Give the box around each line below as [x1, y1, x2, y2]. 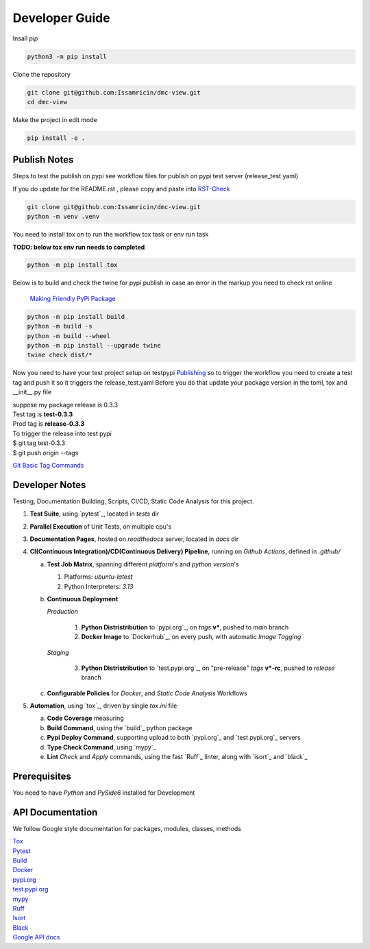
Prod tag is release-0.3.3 [12, 420, 85, 428]
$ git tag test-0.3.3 [12, 439, 65, 447]
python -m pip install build [27, 313, 125, 320]
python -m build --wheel [27, 332, 111, 339]
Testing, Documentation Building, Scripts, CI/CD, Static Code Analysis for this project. [12, 497, 254, 505]
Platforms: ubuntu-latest [64, 573, 133, 581]
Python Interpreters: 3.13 [64, 582, 134, 590]
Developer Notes [12, 479, 86, 490]
